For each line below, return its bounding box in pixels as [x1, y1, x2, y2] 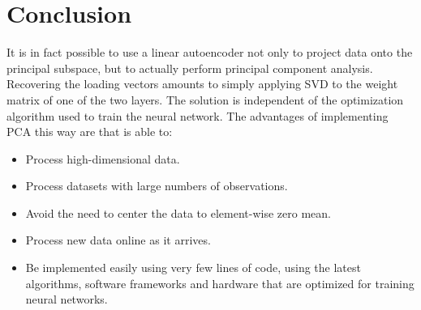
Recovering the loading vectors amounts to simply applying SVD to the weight [6, 75, 398, 92]
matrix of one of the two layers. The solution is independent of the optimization [6, 91, 404, 108]
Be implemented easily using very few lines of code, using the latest [25, 259, 361, 276]
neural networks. [25, 291, 108, 308]
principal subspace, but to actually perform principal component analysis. [6, 59, 373, 76]
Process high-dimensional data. [25, 150, 180, 167]
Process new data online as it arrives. [25, 231, 211, 248]
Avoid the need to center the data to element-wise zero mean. [25, 204, 331, 221]
